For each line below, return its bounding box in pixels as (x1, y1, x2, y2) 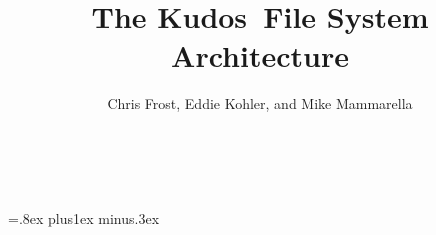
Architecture (171, 35, 349, 76)
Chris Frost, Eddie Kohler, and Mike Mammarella (107, 93, 413, 114)
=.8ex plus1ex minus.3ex (8, 208, 160, 229)
